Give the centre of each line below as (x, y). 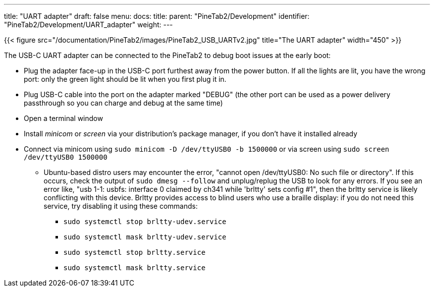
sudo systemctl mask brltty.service (135, 268)
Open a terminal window (63, 118)
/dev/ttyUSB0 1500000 (66, 157)
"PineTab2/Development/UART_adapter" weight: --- (88, 25)
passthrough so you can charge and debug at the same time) (123, 103)
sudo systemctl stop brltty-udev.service (145, 222)
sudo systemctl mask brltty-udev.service (145, 237)
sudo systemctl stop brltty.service (135, 252)
